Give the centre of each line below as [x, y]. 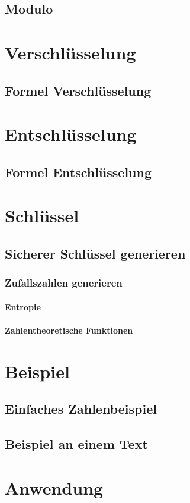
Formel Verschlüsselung [78, 90]
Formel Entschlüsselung [78, 172]
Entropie [23, 306]
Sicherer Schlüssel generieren [95, 253]
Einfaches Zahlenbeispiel [81, 409]
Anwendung [54, 487]
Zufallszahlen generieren [64, 283]
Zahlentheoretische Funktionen [69, 330]
